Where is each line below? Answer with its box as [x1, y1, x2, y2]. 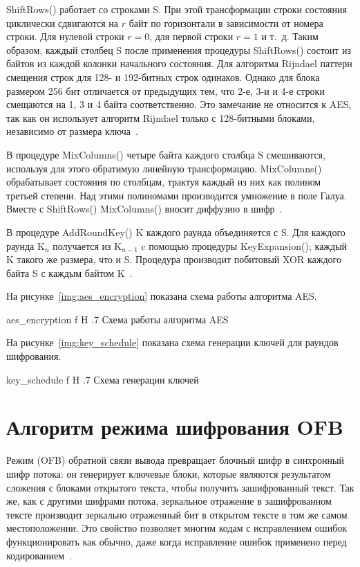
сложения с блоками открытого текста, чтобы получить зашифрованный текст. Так [6, 480, 354, 494]
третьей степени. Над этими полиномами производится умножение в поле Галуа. [6, 188, 347, 202]
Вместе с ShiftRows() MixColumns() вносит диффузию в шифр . [6, 201, 283, 216]
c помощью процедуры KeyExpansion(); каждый [141, 238, 348, 253]
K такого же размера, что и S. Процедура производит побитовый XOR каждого [6, 252, 341, 267]
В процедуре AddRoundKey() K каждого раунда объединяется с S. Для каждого [6, 224, 345, 239]
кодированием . [6, 548, 72, 562]
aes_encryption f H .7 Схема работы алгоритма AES [6, 312, 229, 326]
